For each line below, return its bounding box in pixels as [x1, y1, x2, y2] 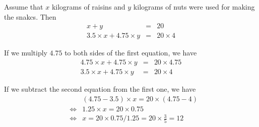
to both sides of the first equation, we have [64, 47, 197, 58]
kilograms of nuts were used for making [133, 2, 255, 12]
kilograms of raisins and [51, 2, 125, 12]
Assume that [4, 2, 43, 12]
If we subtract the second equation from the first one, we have [4, 83, 196, 94]
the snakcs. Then [4, 11, 56, 22]
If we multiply [4, 47, 47, 58]
